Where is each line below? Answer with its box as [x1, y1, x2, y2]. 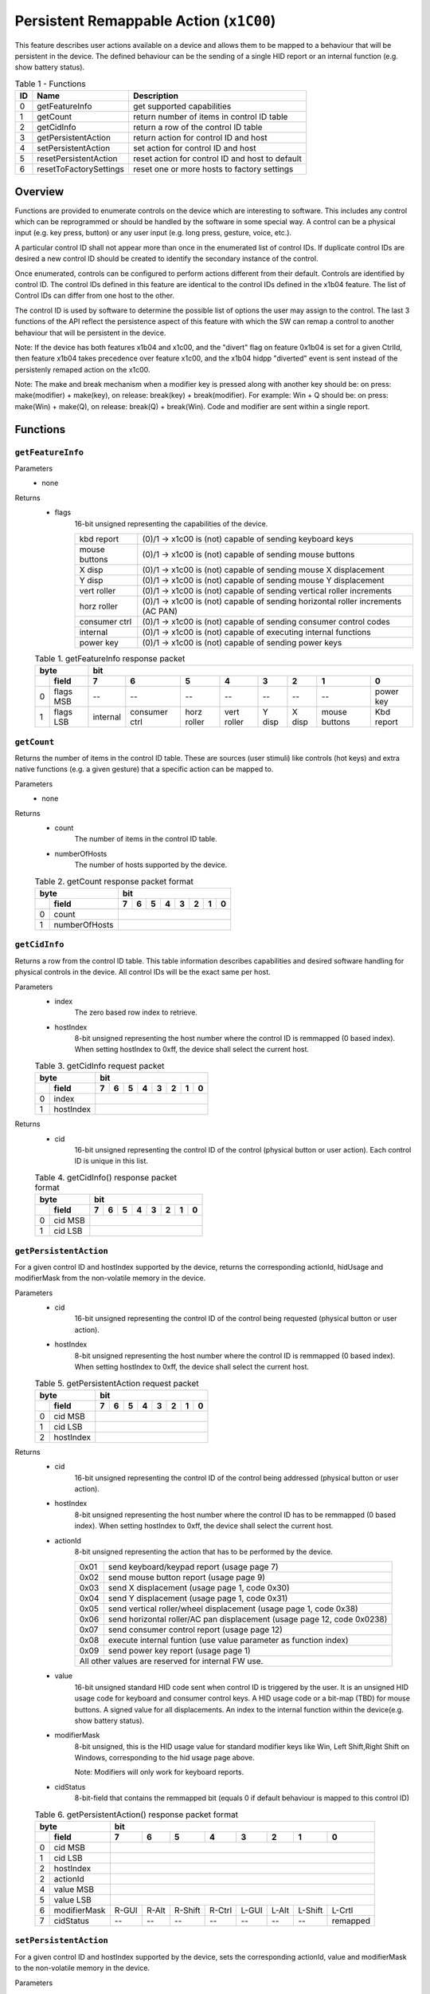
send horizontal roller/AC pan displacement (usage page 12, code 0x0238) [107, 1614, 388, 1625]
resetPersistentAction [37, 153, 119, 164]
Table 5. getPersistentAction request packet [34, 1377, 199, 1389]
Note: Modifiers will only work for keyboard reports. [74, 1767, 244, 1777]
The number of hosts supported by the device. [74, 860, 228, 869]
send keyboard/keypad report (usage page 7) [107, 1562, 279, 1573]
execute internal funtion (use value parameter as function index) [107, 1635, 350, 1646]
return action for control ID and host [132, 132, 268, 144]
